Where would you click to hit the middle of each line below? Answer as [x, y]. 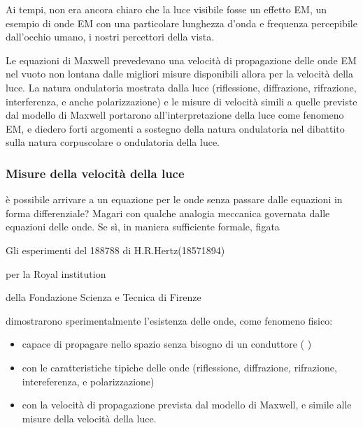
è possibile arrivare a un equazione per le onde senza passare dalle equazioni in [174, 199]
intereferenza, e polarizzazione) [88, 381]
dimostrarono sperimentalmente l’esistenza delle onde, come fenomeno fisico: [169, 320]
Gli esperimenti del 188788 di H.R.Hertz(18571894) [115, 250]
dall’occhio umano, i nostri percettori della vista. [110, 37]
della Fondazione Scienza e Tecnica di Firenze [104, 297]
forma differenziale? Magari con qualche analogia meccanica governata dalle [168, 213]
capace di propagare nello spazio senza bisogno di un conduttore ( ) [167, 344]
